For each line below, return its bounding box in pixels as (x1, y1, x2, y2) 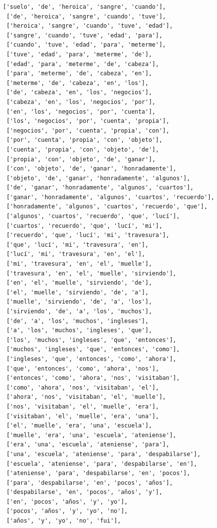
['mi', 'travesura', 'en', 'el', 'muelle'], (6, 260, 152, 268)
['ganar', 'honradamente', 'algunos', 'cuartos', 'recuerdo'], (6, 193, 215, 201)
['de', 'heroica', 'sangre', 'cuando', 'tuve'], (6, 13, 166, 20)
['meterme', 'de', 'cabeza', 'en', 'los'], (6, 79, 149, 86)
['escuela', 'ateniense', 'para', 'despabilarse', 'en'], (6, 460, 197, 467)
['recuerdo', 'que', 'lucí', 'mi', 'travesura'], (6, 232, 170, 239)
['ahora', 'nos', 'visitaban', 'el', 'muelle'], (6, 393, 166, 401)
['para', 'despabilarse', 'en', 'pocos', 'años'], (6, 479, 173, 486)
